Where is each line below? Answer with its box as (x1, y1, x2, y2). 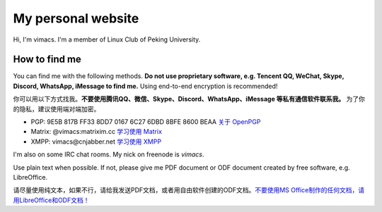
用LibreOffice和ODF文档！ (13, 196, 90, 204)
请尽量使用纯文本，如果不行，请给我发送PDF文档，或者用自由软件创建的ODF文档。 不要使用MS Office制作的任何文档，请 (13, 186, 365, 194)
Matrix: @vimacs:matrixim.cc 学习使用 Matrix (30, 127, 163, 136)
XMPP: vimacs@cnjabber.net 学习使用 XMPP (30, 137, 162, 146)
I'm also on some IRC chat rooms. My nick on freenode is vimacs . (13, 150, 204, 158)
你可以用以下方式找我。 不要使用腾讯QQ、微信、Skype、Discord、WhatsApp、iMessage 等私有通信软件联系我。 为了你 (13, 95, 366, 104)
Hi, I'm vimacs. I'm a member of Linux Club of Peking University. (13, 35, 201, 44)
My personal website (13, 11, 139, 26)
